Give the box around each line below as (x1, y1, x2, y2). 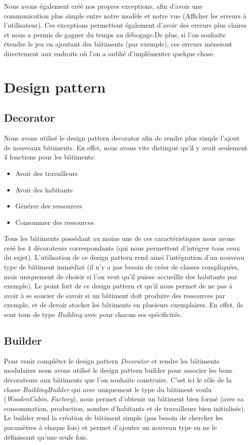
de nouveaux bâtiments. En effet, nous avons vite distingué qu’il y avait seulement (4, 142, 248, 152)
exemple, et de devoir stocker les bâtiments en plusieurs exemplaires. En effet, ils (4, 300, 243, 310)
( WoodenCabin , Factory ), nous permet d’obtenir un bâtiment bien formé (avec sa (4, 394, 244, 404)
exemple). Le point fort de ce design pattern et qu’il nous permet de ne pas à (4, 281, 233, 291)
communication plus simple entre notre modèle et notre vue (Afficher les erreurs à (4, 10, 247, 20)
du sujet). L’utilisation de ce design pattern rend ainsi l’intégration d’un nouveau (4, 252, 244, 262)
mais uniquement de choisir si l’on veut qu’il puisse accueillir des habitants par (4, 271, 237, 281)
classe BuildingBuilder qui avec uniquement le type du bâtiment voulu (4, 384, 212, 394)
